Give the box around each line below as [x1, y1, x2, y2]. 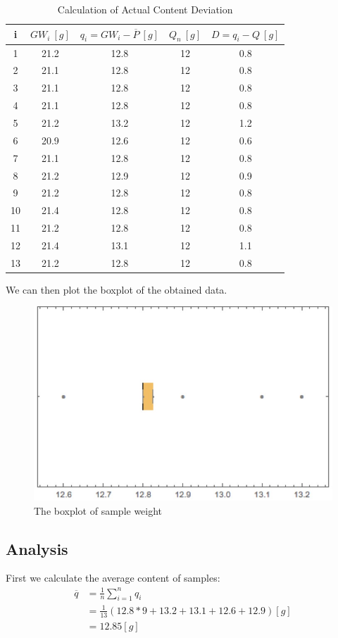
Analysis [6, 537, 68, 559]
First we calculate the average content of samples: [6, 570, 220, 585]
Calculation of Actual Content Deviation [57, 2, 233, 16]
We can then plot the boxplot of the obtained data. [6, 282, 227, 296]
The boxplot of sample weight [34, 503, 163, 518]
